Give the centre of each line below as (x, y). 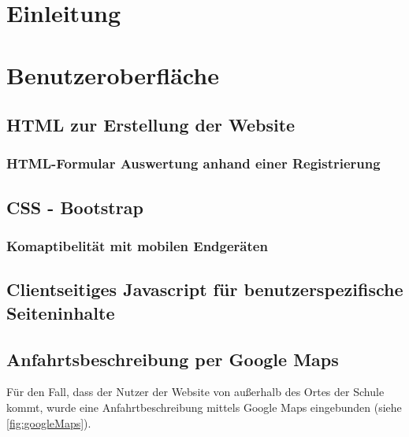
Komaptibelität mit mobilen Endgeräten (137, 246)
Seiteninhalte (61, 312)
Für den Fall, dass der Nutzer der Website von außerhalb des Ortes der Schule (195, 392)
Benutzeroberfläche (113, 74)
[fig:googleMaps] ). (49, 422)
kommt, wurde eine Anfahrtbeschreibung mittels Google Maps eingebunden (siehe (204, 407)
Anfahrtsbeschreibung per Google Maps (173, 359)
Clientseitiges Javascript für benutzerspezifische (205, 289)
